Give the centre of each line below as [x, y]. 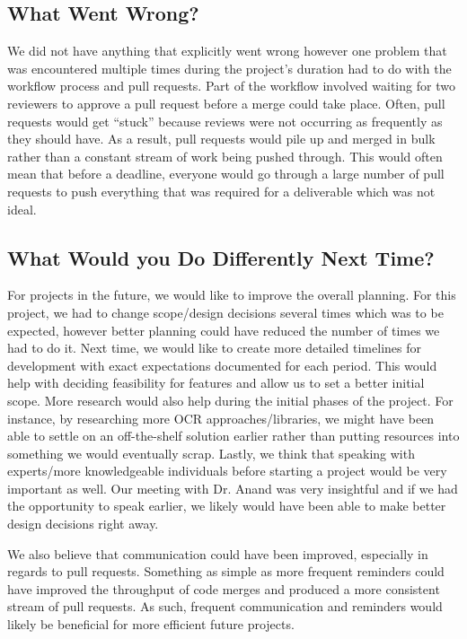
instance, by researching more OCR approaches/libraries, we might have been [221, 418]
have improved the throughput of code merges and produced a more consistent [224, 588]
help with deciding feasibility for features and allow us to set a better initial [216, 383]
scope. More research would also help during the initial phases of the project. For [230, 400]
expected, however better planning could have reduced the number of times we [224, 330]
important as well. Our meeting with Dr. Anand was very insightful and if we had [233, 488]
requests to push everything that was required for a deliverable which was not [221, 191]
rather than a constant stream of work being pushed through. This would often [225, 156]
